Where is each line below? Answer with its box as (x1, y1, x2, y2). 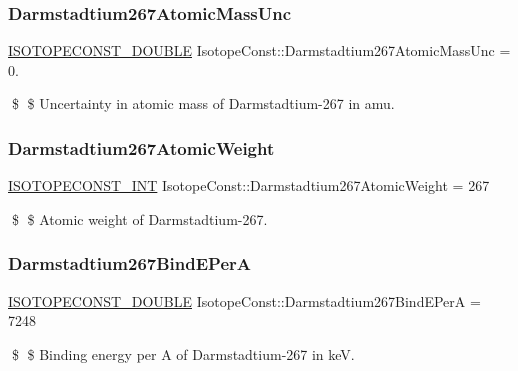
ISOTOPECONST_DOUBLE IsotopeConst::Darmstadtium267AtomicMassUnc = (8, 40, 511, 61)
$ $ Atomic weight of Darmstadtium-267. (11, 208, 268, 229)
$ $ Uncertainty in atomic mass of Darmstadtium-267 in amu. (11, 93, 395, 114)
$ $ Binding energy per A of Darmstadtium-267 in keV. (11, 343, 355, 364)
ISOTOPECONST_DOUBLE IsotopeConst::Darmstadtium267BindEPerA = (8, 290, 481, 311)
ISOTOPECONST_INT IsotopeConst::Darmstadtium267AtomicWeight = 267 (8, 175, 490, 196)
